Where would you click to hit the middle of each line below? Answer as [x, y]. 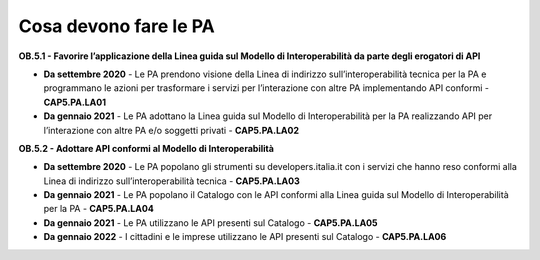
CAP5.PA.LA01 [75, 102]
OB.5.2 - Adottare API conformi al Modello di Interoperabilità [146, 148]
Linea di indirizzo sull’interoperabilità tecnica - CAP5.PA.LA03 [171, 181]
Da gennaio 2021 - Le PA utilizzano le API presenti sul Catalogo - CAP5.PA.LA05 [210, 222]
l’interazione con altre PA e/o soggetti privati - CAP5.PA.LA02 [171, 130]
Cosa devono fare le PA [116, 26]
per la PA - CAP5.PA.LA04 [98, 209]
